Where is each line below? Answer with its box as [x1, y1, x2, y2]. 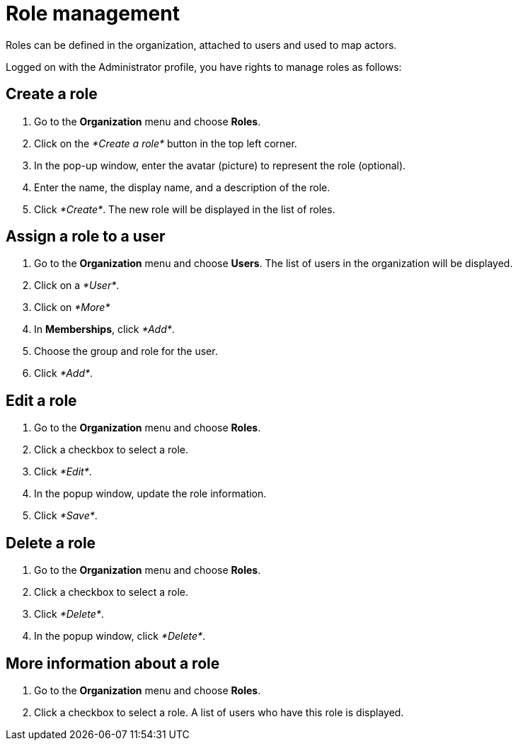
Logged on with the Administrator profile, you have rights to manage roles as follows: [6, 60, 402, 73]
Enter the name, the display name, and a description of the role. [34, 181, 330, 193]
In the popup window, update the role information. [34, 487, 267, 500]
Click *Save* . [34, 509, 98, 522]
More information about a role [6, 654, 220, 672]
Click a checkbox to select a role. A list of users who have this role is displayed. [34, 706, 404, 718]
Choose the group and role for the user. [34, 345, 218, 358]
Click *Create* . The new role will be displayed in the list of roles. [34, 203, 335, 215]
